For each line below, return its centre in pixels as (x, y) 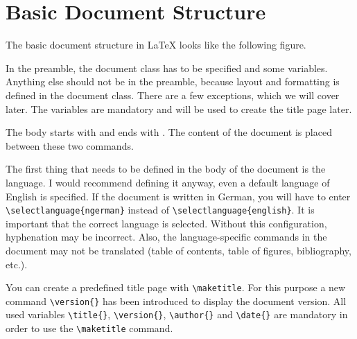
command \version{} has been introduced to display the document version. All (176, 301)
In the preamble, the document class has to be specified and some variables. (167, 68)
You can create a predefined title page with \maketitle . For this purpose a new (176, 287)
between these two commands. (70, 145)
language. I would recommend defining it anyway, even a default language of (168, 182)
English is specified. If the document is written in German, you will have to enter (178, 196)
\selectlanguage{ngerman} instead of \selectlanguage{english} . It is (160, 210)
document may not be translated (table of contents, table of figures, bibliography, (178, 250)
